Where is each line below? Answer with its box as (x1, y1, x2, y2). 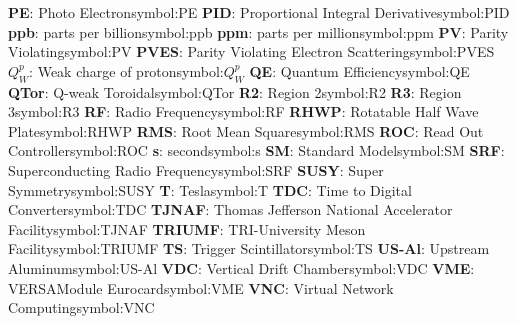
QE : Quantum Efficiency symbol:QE (249, 60, 470, 81)
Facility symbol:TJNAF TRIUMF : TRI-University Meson (8, 218, 366, 239)
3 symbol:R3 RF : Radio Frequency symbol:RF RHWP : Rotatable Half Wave (8, 101, 479, 122)
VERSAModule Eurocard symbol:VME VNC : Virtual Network (8, 277, 394, 298)
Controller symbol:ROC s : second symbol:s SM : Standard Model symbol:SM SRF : (8, 140, 505, 161)
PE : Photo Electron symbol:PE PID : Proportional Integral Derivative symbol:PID (8, 2, 510, 22)
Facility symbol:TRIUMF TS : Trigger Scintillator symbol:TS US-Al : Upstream (8, 238, 490, 259)
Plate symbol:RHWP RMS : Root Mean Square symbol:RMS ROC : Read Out (8, 120, 484, 141)
